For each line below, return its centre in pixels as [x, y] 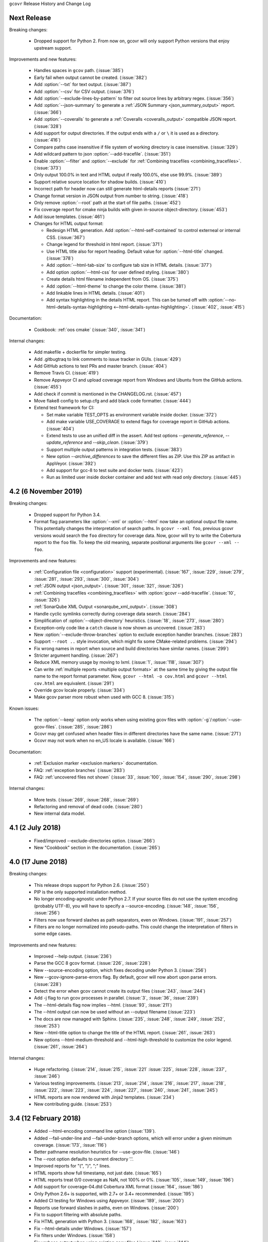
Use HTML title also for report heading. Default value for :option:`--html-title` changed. [135, 251]
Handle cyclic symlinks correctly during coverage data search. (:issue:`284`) [112, 614]
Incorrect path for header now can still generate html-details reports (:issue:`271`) [117, 189]
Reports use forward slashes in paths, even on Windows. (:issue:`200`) [106, 1208]
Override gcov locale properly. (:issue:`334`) [79, 690]
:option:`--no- [222, 300]
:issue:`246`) [47, 1076]
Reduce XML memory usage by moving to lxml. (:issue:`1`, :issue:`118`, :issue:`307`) [119, 662]
